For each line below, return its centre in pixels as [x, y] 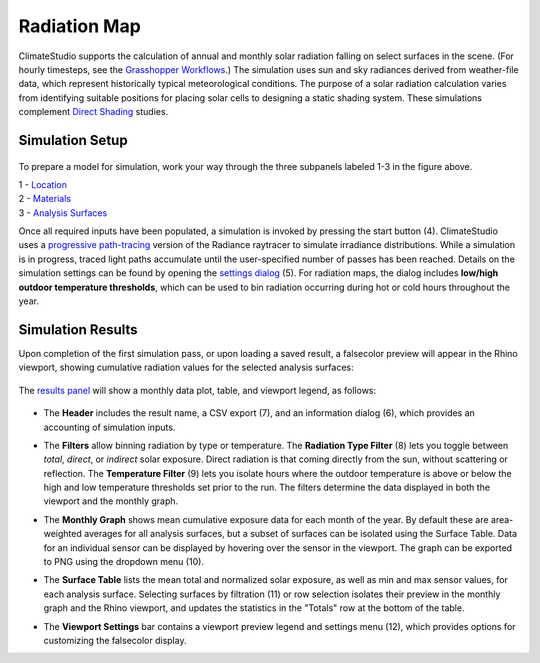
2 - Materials [45, 199]
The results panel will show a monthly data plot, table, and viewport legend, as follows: [197, 390]
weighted [62, 534]
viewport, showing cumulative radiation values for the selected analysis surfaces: [186, 367]
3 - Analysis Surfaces [63, 212]
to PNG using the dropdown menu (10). [124, 562]
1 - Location [42, 184]
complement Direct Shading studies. [93, 112]
